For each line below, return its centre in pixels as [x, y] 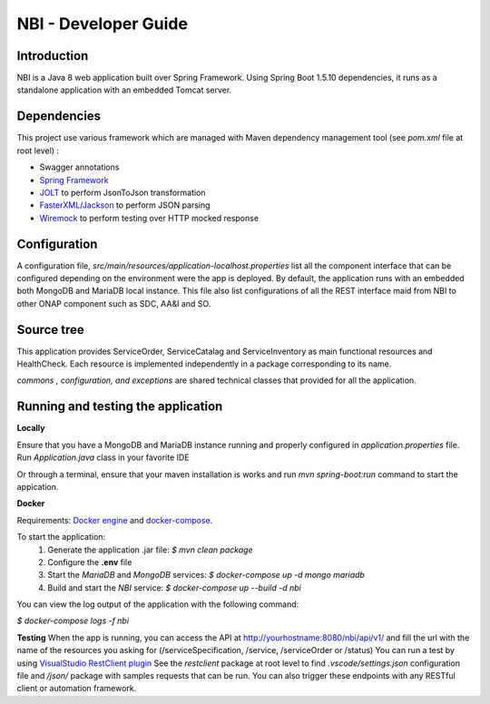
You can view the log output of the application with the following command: [158, 604]
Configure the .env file [90, 562]
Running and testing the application [120, 407]
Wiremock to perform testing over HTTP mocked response [149, 218]
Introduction [53, 56]
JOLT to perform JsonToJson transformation [122, 192]
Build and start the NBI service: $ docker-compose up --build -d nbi [174, 587]
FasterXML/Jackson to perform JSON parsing [125, 205]
